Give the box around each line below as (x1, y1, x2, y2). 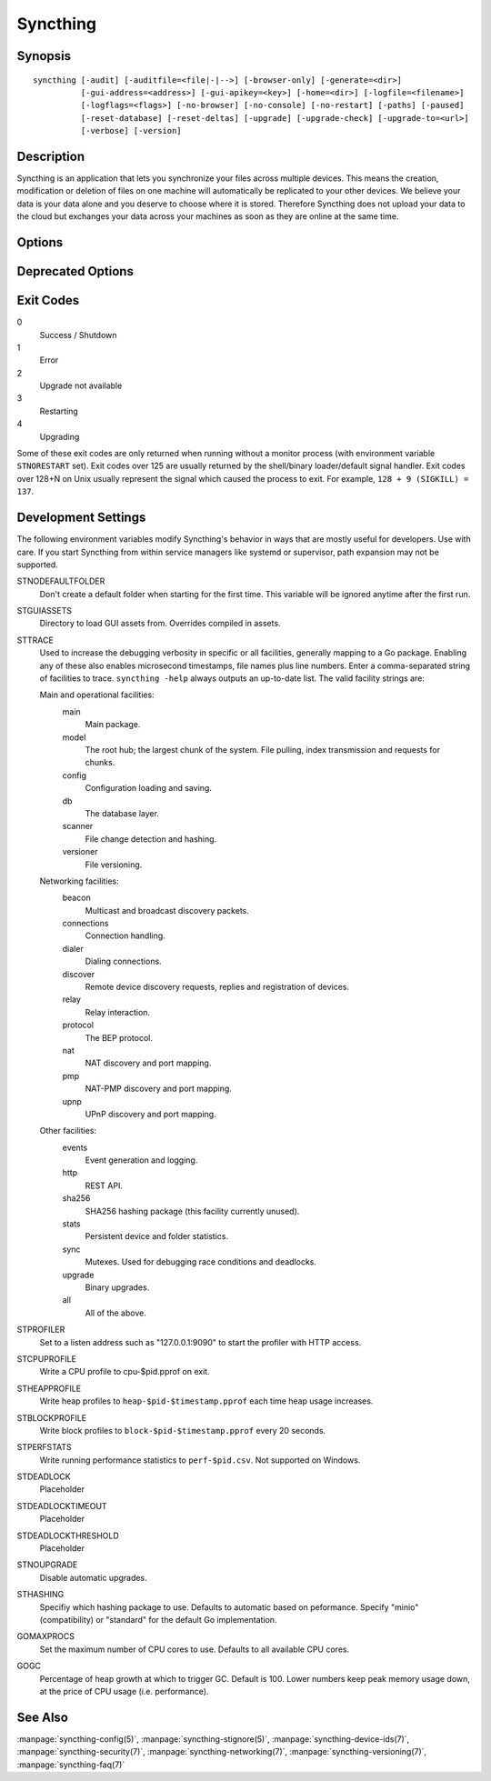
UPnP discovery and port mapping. (85, 1108, 217, 1119)
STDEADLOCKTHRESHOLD (16, 1530, 120, 1541)
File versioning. (85, 859, 143, 870)
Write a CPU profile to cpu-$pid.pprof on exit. (39, 1366, 210, 1377)
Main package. (85, 719, 141, 730)
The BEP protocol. (85, 1032, 154, 1043)
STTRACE (16, 635, 54, 645)
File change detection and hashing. (85, 833, 217, 845)
